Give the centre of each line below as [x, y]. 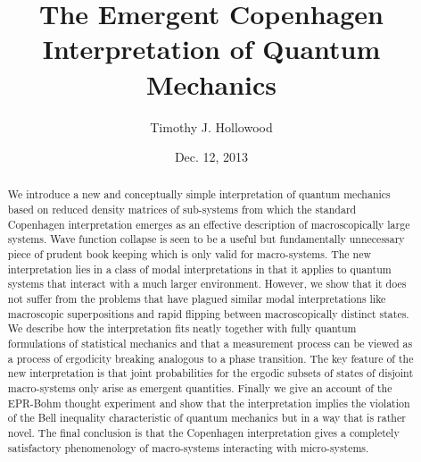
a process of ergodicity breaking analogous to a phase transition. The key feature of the [210, 358]
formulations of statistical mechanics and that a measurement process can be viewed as [210, 344]
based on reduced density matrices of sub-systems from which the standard [182, 210]
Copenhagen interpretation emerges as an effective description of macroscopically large [209, 224]
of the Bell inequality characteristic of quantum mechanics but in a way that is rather [206, 418]
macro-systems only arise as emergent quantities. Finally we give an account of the [200, 388]
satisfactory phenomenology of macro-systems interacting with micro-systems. [188, 447]
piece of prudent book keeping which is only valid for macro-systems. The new [190, 254]
